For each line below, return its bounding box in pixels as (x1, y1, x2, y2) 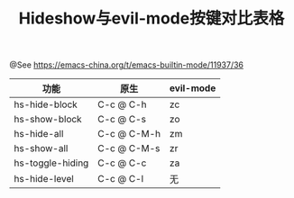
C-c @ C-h (97, 98, 147, 111)
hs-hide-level (14, 173, 74, 185)
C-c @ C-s (97, 113, 147, 126)
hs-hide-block (14, 98, 78, 111)
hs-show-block (14, 113, 83, 126)
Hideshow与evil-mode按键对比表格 (18, 8, 285, 29)
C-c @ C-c (97, 157, 147, 169)
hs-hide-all (14, 128, 64, 140)
